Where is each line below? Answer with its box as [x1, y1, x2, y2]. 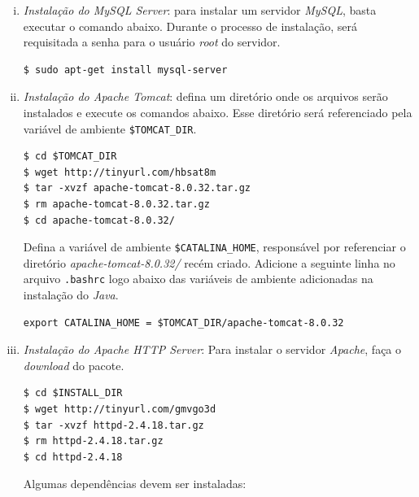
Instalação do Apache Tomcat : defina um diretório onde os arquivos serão [23, 88, 388, 105]
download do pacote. [23, 356, 124, 373]
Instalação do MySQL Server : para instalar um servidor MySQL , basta [23, 2, 377, 18]
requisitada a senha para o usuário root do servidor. [23, 33, 281, 50]
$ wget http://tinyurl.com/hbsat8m [23, 166, 216, 178]
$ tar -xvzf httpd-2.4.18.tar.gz [23, 419, 204, 431]
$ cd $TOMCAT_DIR [23, 150, 117, 163]
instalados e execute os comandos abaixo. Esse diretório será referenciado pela [23, 103, 412, 120]
